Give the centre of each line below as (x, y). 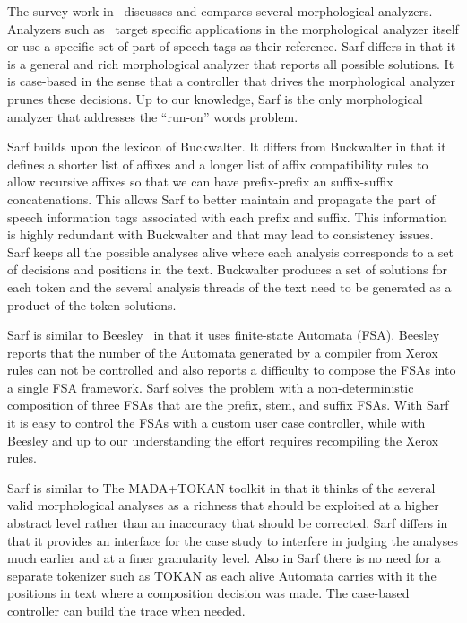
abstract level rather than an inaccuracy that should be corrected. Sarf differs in (228, 523)
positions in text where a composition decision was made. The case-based (208, 593)
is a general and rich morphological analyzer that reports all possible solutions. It (231, 63)
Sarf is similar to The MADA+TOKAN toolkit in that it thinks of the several (221, 487)
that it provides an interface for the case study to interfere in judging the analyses (233, 540)
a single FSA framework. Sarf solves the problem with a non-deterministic (211, 387)
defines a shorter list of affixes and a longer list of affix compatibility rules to (218, 164)
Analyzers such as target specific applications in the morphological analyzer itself (233, 28)
